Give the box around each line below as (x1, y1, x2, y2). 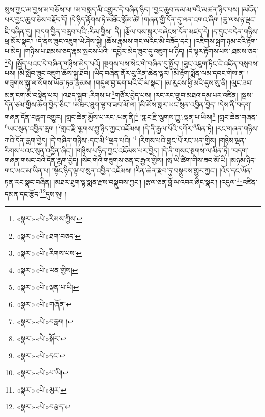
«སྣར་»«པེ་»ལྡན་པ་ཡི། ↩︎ (16, 282, 79, 292)
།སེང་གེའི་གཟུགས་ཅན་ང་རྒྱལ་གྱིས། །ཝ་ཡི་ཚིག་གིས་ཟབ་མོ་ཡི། (80, 155, 227, 165)
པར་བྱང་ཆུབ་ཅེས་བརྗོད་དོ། (5, 14, 68, 24)
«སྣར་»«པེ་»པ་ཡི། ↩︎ (16, 367, 68, 378)
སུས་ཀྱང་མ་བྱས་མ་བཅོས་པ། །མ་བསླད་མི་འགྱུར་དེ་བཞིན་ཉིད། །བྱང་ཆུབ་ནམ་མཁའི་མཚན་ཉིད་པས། (5, 4, 239, 14)
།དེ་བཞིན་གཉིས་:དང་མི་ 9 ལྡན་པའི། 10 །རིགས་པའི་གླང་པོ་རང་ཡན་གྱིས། (49, 133, 216, 146)
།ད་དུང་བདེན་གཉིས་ (211, 25, 259, 36)
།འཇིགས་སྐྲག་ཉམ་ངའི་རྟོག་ (193, 36, 257, 46)
